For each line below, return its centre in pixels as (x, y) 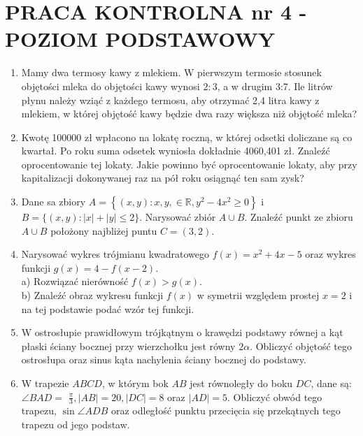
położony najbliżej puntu (104, 230)
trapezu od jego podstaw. (76, 424)
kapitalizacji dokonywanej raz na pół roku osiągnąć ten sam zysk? (163, 178)
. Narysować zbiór (178, 217)
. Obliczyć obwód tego (275, 397)
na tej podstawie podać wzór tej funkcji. (108, 308)
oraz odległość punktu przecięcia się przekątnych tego (226, 410)
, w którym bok (135, 383)
